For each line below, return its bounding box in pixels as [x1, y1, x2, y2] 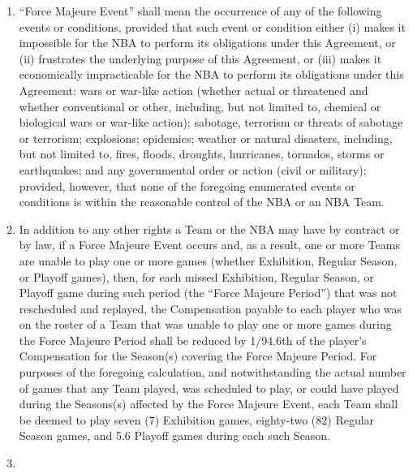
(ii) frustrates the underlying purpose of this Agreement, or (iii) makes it [19, 50, 382, 67]
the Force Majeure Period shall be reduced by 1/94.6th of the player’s [19, 331, 367, 348]
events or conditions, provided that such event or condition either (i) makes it [19, 18, 406, 35]
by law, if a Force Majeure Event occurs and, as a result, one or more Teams [19, 236, 400, 253]
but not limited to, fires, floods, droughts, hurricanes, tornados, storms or [19, 145, 385, 162]
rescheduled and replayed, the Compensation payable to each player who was [19, 299, 402, 317]
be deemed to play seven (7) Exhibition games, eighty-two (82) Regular [19, 411, 375, 428]
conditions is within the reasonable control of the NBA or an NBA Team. [19, 193, 385, 210]
